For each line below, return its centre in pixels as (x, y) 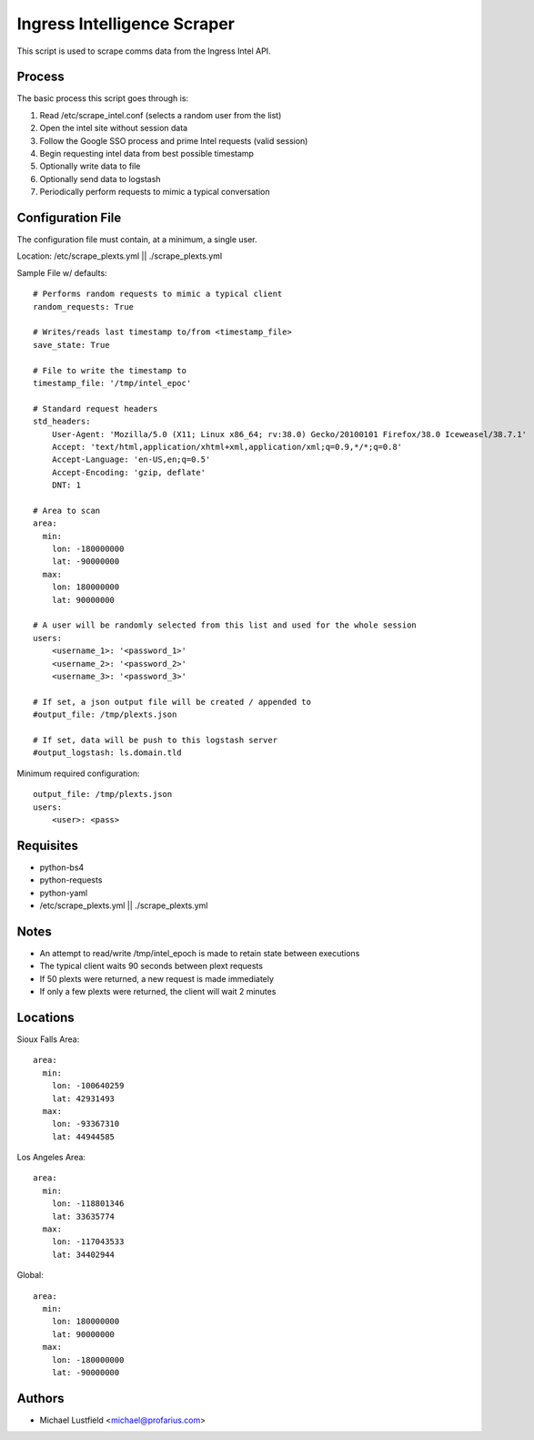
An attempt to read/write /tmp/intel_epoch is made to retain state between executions (200, 953)
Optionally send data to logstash (100, 179)
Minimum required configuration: (78, 773)
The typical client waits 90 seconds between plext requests (151, 966)
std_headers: (62, 422)
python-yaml (64, 893)
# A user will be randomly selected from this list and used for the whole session (225, 625)
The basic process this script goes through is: (103, 98)
